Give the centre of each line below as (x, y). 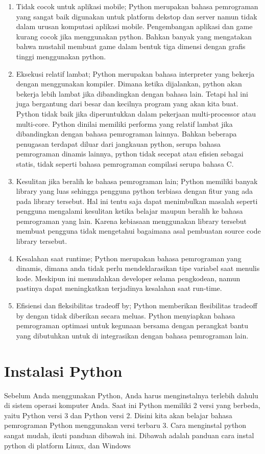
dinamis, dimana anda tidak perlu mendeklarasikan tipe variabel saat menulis (138, 268)
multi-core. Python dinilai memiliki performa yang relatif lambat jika (124, 123)
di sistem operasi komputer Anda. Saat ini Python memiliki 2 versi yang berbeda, (132, 405)
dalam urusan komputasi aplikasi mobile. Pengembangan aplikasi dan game (134, 26)
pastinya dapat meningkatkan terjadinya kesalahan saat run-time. (119, 288)
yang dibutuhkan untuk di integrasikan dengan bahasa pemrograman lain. (132, 335)
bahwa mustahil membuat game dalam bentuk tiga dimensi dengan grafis (131, 46)
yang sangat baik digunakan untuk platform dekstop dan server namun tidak (137, 16)
